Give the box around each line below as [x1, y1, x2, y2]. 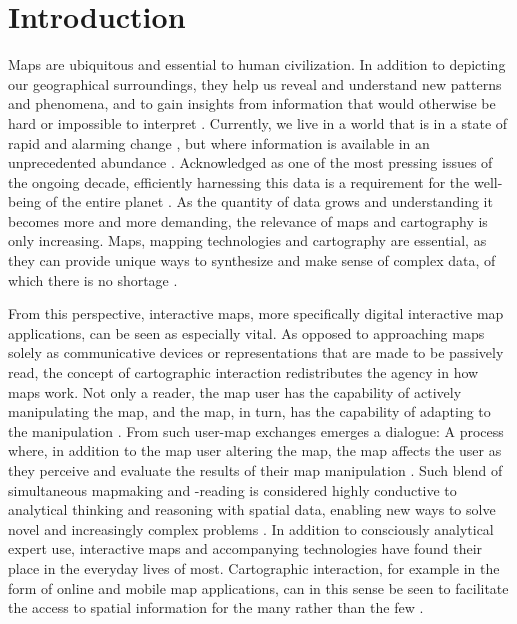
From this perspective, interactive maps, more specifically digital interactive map [8, 303, 504, 324]
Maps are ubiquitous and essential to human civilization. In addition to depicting [8, 54, 506, 75]
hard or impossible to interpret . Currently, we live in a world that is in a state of [8, 112, 508, 133]
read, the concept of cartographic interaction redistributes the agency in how [8, 362, 479, 383]
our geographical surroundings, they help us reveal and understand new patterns [8, 73, 502, 94]
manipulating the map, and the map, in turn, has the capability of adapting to [8, 401, 491, 422]
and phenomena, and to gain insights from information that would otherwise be [8, 93, 496, 114]
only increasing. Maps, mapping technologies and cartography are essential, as [8, 230, 487, 251]
